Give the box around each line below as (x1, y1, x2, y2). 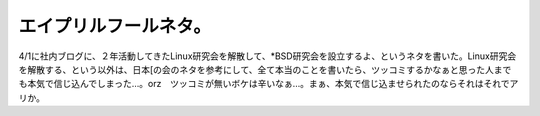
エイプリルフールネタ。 (18, 15, 212, 37)
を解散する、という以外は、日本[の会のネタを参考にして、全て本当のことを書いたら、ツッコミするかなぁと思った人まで (18, 63, 512, 75)
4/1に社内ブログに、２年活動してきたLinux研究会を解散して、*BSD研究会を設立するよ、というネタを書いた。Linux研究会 (18, 50, 517, 62)
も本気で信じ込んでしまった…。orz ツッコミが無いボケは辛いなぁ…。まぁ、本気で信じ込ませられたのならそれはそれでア (18, 78, 519, 90)
